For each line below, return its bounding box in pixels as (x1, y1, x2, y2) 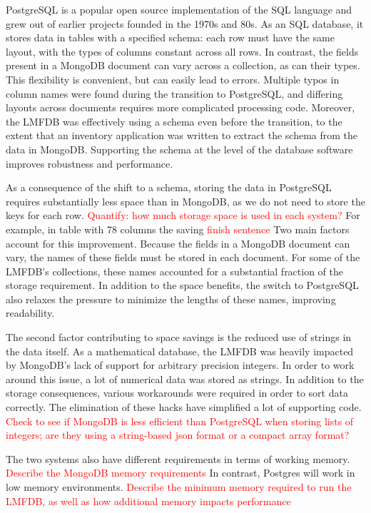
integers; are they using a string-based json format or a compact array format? (6, 427, 350, 442)
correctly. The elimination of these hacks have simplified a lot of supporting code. (6, 400, 362, 415)
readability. (6, 305, 55, 320)
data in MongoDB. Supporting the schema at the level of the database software (6, 141, 353, 156)
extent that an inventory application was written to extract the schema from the (6, 128, 358, 143)
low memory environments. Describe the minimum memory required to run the (6, 479, 352, 494)
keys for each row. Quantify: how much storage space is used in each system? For (6, 208, 360, 223)
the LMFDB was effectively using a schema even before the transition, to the (6, 113, 342, 128)
